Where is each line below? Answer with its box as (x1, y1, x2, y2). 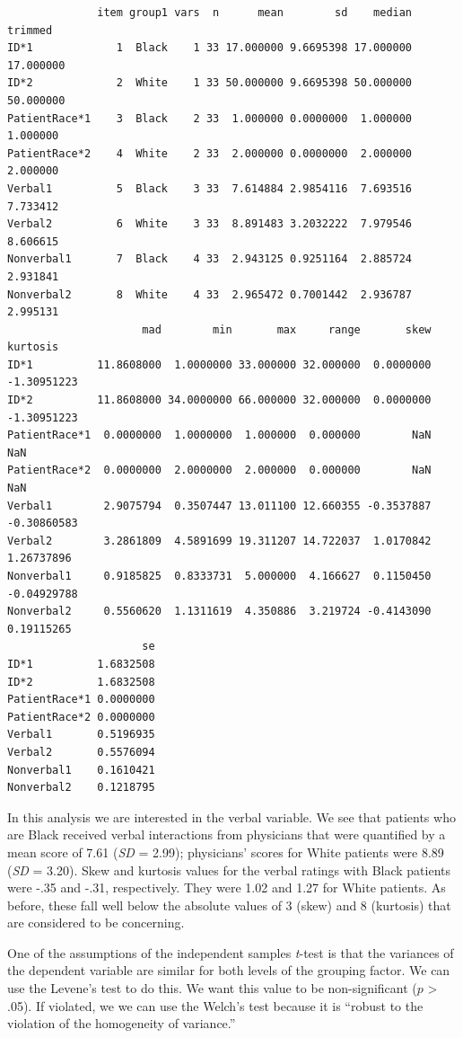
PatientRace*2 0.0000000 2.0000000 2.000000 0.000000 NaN (7, 464, 432, 477)
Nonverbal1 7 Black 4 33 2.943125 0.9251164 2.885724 (7, 253, 413, 266)
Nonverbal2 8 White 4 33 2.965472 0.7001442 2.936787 (7, 288, 413, 301)
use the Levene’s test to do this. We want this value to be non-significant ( (7, 979, 417, 998)
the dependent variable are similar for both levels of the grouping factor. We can (7, 961, 450, 980)
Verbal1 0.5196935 (7, 728, 155, 741)
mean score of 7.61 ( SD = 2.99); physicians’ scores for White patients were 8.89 (7, 842, 444, 861)
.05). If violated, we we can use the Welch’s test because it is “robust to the (7, 996, 424, 1015)
